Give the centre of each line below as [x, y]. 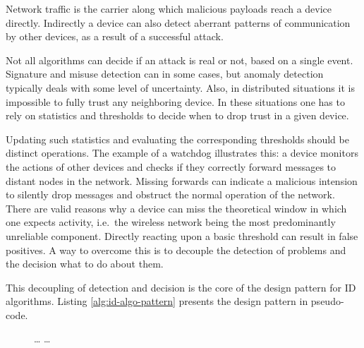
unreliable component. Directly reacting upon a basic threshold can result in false [182, 235]
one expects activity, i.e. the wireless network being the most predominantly [171, 222]
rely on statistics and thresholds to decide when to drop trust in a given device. [177, 115]
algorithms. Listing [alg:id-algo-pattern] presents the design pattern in [157, 301]
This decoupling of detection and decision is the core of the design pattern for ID [181, 287]
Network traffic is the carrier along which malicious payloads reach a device [169, 8]
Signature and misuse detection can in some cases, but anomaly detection [165, 74]
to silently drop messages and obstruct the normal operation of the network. [170, 194]
